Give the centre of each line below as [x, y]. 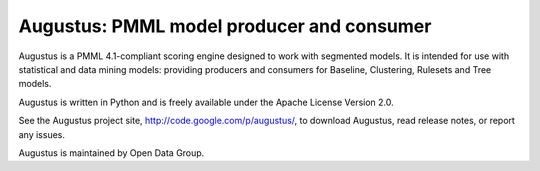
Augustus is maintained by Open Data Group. [111, 152]
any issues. [41, 134]
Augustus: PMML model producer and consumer [225, 26]
